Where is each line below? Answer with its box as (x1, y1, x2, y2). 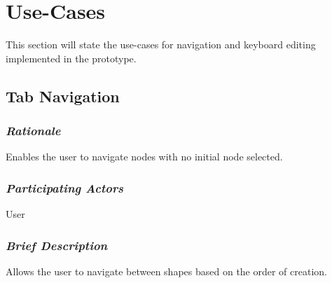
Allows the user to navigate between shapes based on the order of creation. (6, 263, 328, 278)
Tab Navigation (6, 85, 120, 106)
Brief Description (6, 236, 108, 254)
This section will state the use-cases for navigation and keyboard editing (6, 37, 316, 52)
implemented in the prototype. (6, 50, 137, 65)
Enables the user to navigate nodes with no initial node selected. (6, 149, 283, 164)
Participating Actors (6, 179, 124, 196)
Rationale (6, 122, 61, 139)
